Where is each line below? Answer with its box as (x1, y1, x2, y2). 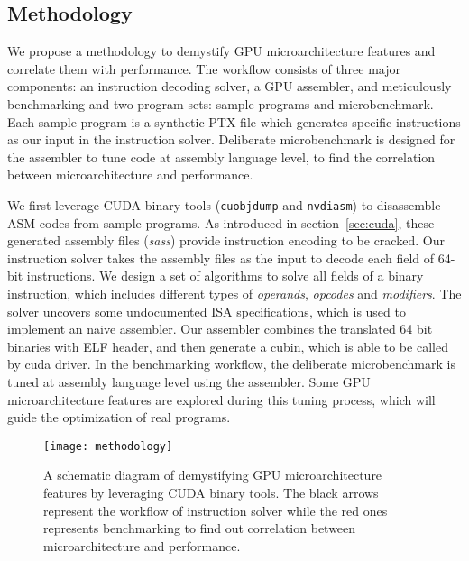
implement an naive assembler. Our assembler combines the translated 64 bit (7, 319, 433, 338)
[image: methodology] (43, 439, 173, 453)
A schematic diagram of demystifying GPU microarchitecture (43, 465, 382, 484)
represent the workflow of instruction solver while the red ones (43, 501, 388, 520)
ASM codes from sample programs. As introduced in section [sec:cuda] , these (7, 213, 435, 232)
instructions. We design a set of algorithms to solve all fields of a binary (26, 266, 424, 285)
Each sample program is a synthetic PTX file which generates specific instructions (7, 112, 461, 131)
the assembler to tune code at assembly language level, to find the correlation (7, 147, 436, 166)
